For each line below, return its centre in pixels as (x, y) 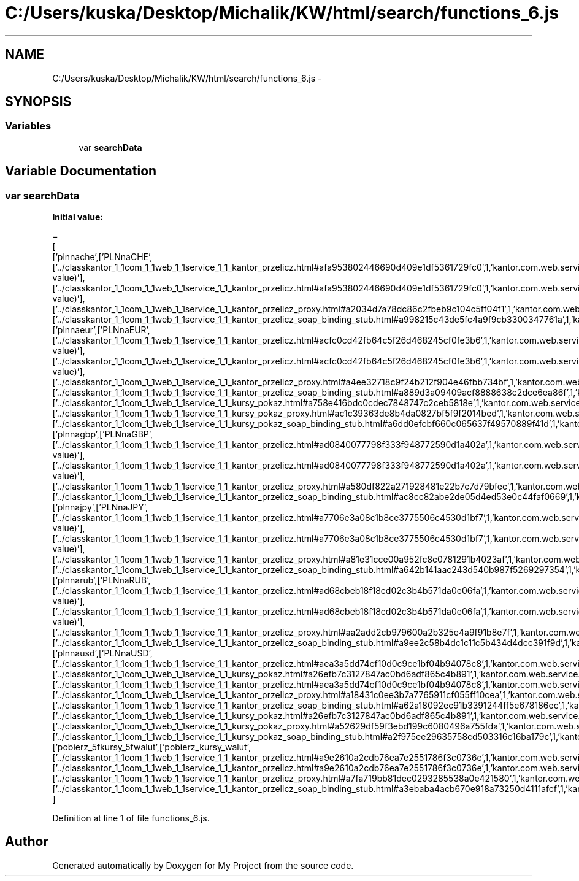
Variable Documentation (81, 171)
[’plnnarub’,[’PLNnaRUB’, (102, 580)
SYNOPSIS (38, 102)
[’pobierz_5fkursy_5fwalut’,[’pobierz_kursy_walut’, (151, 747)
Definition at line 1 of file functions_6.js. (131, 818)
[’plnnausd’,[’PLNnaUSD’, (102, 653)
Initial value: (78, 217)
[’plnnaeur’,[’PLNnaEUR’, (101, 330)
